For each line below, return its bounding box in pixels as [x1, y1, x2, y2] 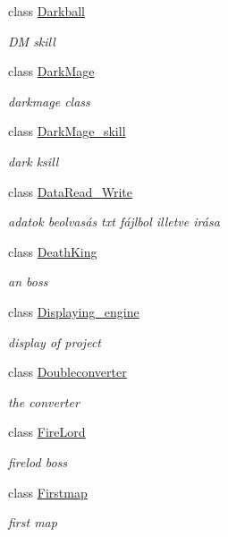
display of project [8, 332, 101, 351]
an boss [8, 272, 48, 291]
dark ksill [8, 151, 59, 170]
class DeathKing [8, 242, 97, 260]
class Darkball [8, 2, 85, 20]
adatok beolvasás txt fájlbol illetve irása [8, 212, 220, 231]
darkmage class [8, 91, 90, 110]
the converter [8, 392, 80, 411]
